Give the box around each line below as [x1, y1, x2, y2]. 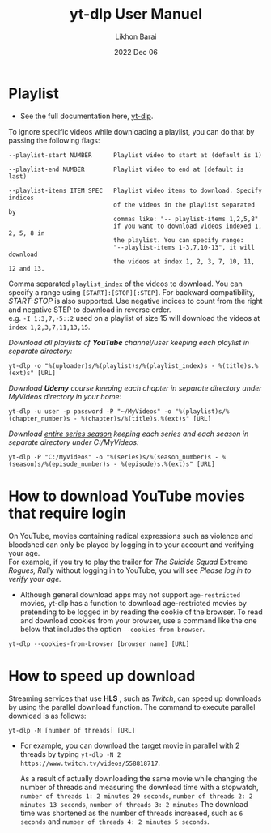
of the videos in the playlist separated [112, 200, 255, 209]
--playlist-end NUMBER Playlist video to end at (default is [8, 165, 244, 173]
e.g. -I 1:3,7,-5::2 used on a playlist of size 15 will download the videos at [8, 313, 260, 323]
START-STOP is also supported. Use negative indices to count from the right [8, 296, 263, 305]
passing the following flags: [8, 135, 100, 145]
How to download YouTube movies [8, 487, 245, 505]
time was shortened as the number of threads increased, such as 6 [19, 808, 243, 818]
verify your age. [8, 574, 62, 583]
